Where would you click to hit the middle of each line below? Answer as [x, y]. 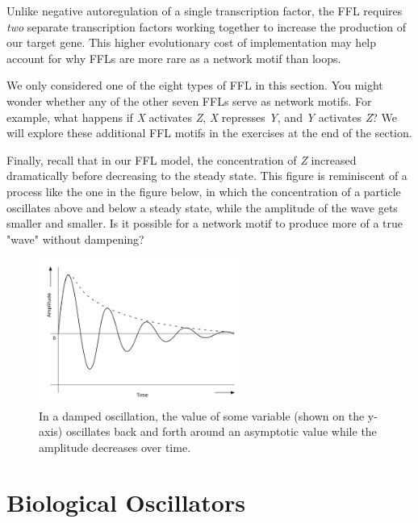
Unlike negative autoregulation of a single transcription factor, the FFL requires [205, 10]
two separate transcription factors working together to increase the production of [207, 26]
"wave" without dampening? [75, 238]
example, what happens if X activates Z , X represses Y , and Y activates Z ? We [202, 117]
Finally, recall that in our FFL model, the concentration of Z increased [182, 159]
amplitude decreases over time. [115, 447]
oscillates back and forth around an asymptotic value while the [221, 431]
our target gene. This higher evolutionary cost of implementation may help [192, 42]
